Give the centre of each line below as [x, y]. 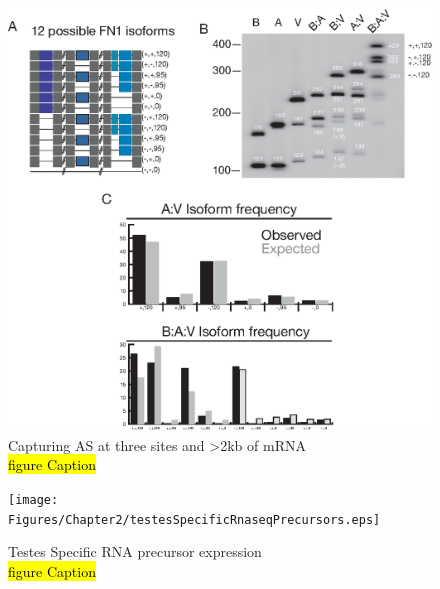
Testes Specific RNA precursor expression [135, 551]
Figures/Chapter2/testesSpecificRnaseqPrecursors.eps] [194, 519]
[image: [33, 499]
